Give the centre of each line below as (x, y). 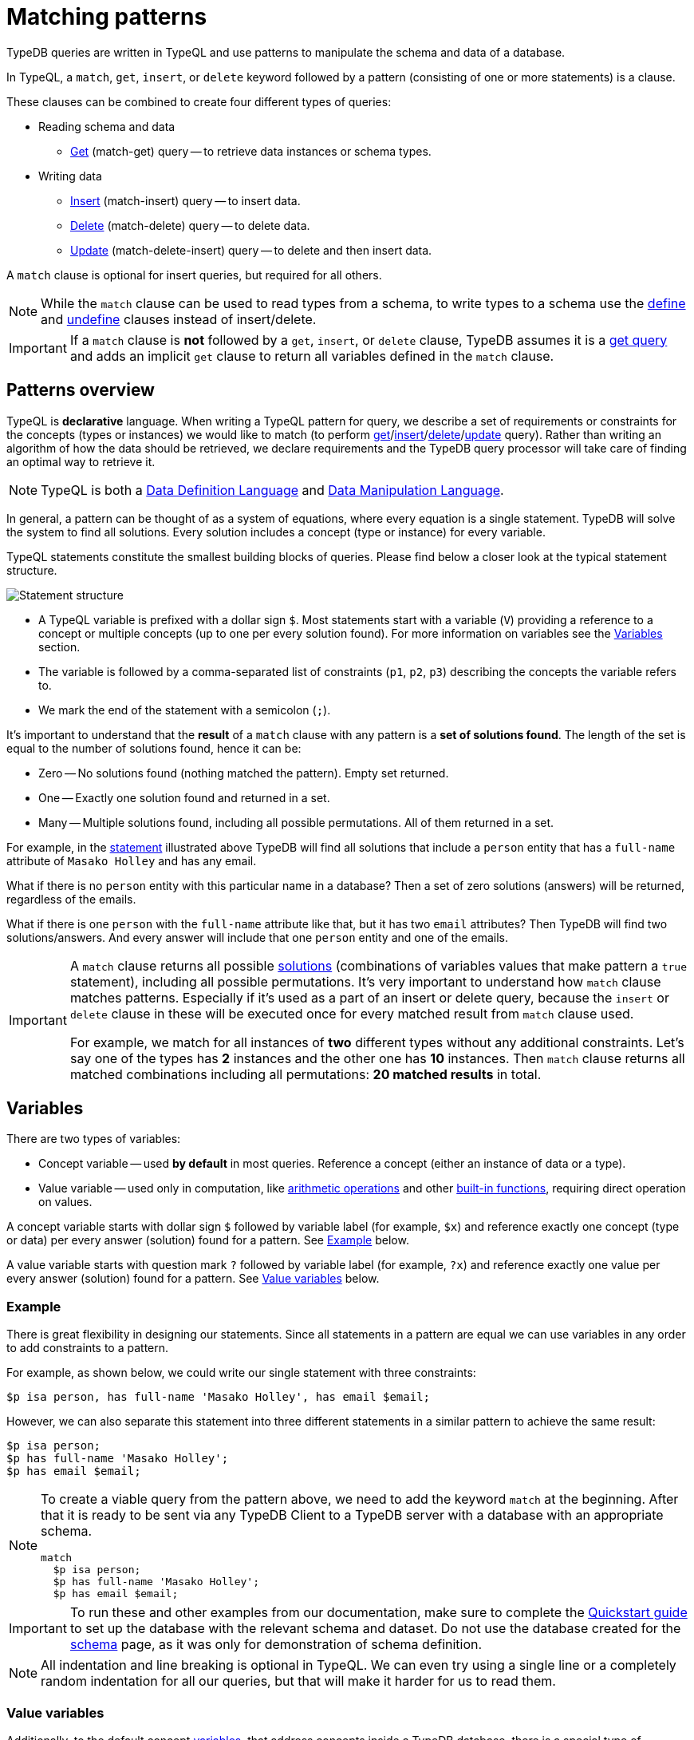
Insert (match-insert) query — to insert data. (185, 200)
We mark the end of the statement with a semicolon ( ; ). (185, 710)
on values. (65, 1202)
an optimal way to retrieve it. (81, 461)
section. (59, 647)
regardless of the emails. (71, 899)
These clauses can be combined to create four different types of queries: (199, 101)
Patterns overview (81, 390)
